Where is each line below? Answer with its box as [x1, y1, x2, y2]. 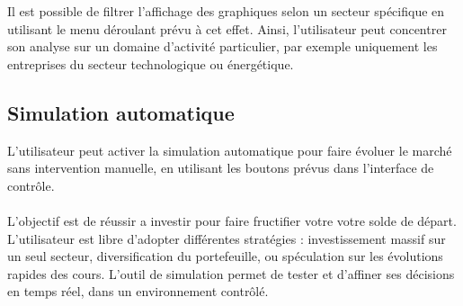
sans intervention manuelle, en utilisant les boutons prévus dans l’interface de [7, 158, 434, 177]
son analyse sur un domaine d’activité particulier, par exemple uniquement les [7, 37, 438, 56]
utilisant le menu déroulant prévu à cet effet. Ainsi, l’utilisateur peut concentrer [7, 19, 447, 38]
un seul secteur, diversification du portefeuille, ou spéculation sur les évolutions [7, 247, 443, 265]
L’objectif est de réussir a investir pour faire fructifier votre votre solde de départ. [7, 211, 457, 229]
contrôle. [7, 175, 55, 194]
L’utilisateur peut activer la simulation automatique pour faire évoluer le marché [7, 140, 452, 159]
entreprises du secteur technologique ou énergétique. [7, 54, 294, 73]
